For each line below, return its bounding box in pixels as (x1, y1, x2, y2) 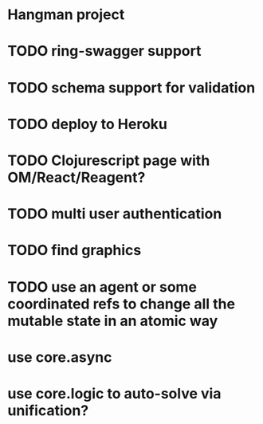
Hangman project (7, 6, 125, 24)
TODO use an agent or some (7, 277, 197, 296)
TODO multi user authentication (7, 205, 222, 223)
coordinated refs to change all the (7, 295, 236, 312)
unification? (7, 401, 89, 419)
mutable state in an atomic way (7, 312, 218, 330)
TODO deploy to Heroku (7, 115, 168, 133)
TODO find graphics (7, 241, 142, 260)
